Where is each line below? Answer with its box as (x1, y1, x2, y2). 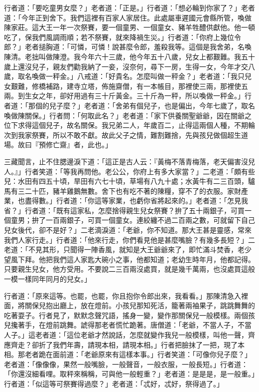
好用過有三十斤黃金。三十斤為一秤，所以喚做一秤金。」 (66, 90, 245, 101)
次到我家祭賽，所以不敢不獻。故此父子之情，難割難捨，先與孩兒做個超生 (4, 129, 241, 140)
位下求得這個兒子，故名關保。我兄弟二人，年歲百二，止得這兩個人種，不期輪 (4, 120, 255, 130)
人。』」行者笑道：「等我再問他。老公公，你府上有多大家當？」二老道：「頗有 (4, 166, 248, 176)
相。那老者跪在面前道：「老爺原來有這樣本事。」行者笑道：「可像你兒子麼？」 (4, 349, 252, 360)
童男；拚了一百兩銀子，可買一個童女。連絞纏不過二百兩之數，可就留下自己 (10, 215, 255, 225)
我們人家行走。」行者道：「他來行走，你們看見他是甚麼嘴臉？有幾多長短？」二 (4, 234, 255, 245)
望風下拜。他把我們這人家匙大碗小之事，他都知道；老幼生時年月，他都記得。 (4, 254, 255, 264)
